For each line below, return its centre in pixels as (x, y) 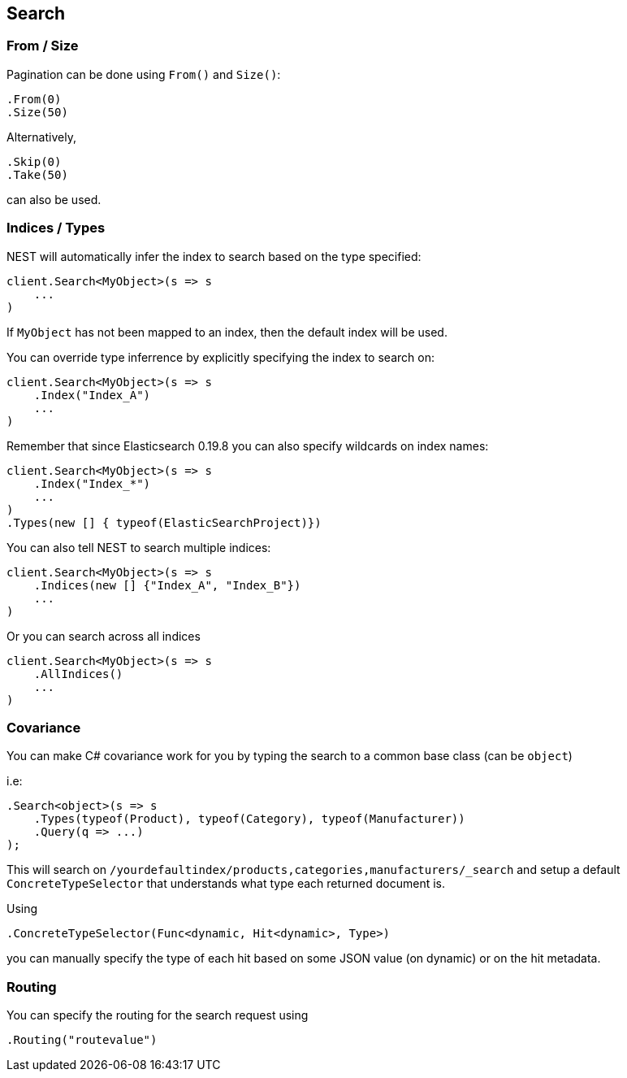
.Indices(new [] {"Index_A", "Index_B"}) (167, 585)
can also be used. (54, 199)
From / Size (43, 46)
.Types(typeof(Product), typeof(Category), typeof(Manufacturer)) (249, 819)
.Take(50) (37, 174)
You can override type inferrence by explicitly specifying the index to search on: (221, 357)
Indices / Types (56, 228)
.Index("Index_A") (92, 395)
